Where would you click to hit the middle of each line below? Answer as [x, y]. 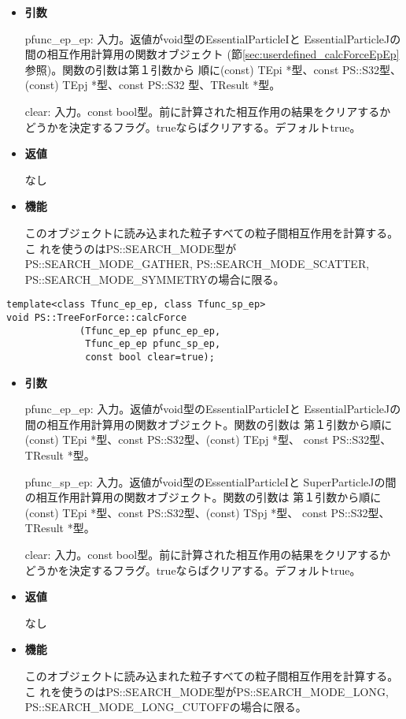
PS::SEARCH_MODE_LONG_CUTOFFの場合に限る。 [166, 707]
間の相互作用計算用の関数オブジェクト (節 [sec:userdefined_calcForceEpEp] [212, 54]
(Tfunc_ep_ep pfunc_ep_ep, [150, 331]
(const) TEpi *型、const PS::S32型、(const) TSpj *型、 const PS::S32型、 [207, 512]
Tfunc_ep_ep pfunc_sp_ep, [153, 344]
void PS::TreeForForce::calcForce [97, 317]
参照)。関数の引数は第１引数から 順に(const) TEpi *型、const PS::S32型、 [213, 69]
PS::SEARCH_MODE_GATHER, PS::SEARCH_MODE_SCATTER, [197, 264]
